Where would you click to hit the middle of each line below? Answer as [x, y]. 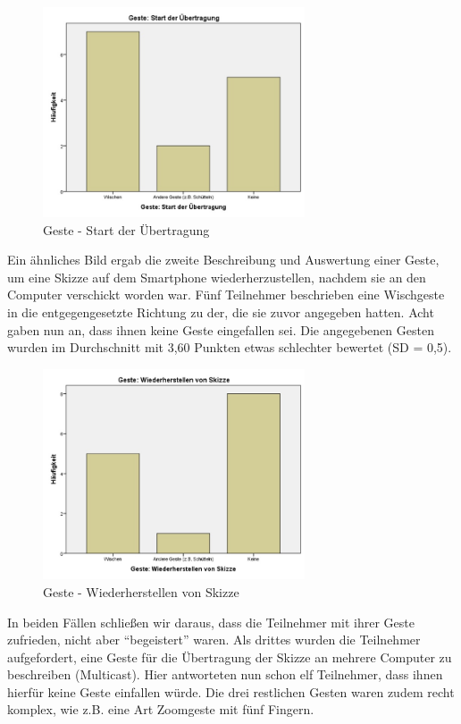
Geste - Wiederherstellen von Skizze [141, 591]
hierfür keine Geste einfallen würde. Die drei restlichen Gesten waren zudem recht [231, 691]
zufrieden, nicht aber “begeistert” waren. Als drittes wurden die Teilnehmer [214, 640]
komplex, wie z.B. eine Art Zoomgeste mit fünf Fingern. [161, 709]
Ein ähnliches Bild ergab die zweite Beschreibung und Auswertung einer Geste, [223, 260]
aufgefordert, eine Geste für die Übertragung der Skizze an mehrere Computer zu [230, 657]
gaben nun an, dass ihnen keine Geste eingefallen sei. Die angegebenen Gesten [221, 329]
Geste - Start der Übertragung [126, 229]
